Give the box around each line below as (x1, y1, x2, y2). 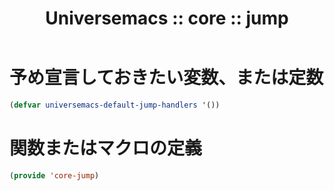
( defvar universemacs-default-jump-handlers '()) (9, 100, 221, 110)
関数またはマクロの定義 (9, 137, 203, 159)
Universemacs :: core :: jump (45, 7, 289, 30)
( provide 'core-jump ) (9, 170, 100, 181)
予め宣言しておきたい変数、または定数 (9, 67, 324, 89)
